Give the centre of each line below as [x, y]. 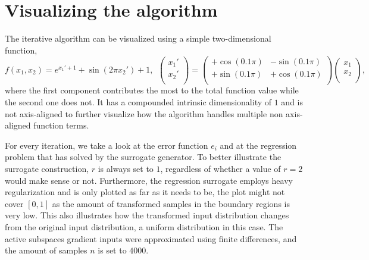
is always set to [126, 169]
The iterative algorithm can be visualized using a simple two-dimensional [138, 38]
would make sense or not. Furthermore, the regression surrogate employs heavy [149, 180]
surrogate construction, [47, 169]
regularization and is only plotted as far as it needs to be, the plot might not [145, 192]
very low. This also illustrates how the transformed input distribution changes [147, 215]
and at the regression [258, 145]
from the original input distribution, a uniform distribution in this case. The [144, 227]
